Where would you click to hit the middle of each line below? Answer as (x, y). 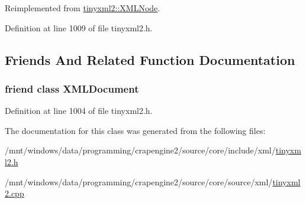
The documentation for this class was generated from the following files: (135, 130)
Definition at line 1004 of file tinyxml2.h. (79, 111)
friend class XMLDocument (72, 88)
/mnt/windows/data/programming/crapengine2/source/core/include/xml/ (140, 150)
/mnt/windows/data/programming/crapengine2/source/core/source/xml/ (139, 181)
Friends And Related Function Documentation (150, 59)
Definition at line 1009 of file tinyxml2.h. (79, 27)
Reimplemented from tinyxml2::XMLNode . (83, 8)
